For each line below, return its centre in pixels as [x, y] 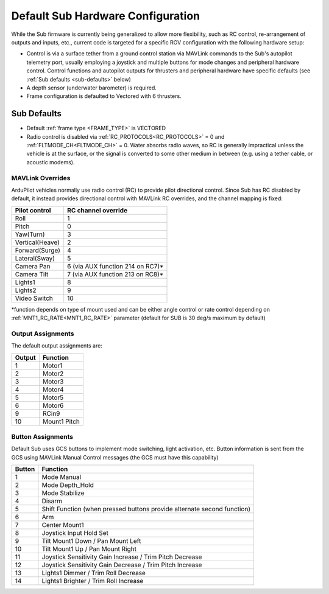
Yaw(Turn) [30, 234]
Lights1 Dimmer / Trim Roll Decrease [94, 573]
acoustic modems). [51, 162]
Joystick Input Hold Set [75, 533]
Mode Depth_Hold [68, 485]
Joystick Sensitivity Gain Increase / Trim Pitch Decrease [122, 557]
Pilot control [33, 210]
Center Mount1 [63, 525]
